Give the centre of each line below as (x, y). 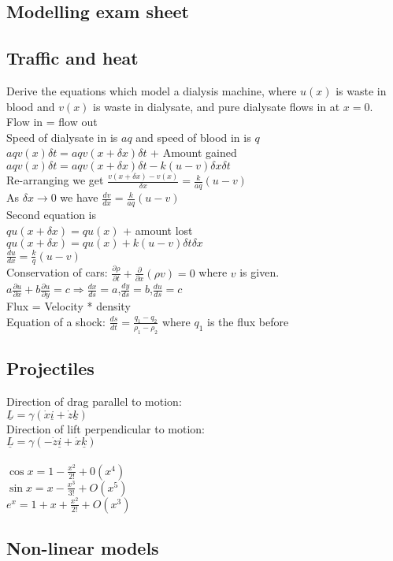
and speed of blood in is (193, 137)
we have (79, 197)
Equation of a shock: (56, 321)
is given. (260, 272)
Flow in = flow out (52, 122)
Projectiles (50, 368)
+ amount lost (158, 230)
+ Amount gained (194, 152)
